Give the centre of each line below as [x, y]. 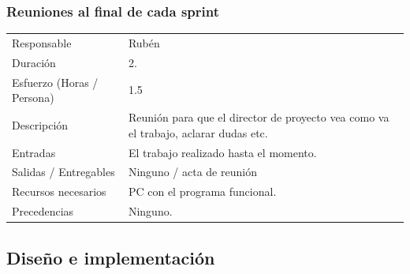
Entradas [34, 152]
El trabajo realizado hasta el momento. [222, 152]
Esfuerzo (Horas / [55, 82]
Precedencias [43, 211]
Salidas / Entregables [63, 172]
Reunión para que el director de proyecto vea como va [259, 117]
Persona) [33, 98]
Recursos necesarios [59, 191]
